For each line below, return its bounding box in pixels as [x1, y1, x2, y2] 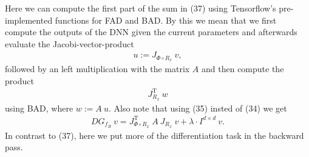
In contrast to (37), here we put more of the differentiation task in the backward [5, 129, 304, 141]
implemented [5, 13, 53, 26]
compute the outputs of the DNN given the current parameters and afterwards [5, 25, 297, 38]
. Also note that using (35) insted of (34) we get [108, 101, 287, 114]
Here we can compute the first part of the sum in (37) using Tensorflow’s [5, 2, 276, 14]
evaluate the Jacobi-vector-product [5, 37, 134, 50]
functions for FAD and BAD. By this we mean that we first [55, 13, 277, 26]
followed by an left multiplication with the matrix [5, 62, 190, 75]
